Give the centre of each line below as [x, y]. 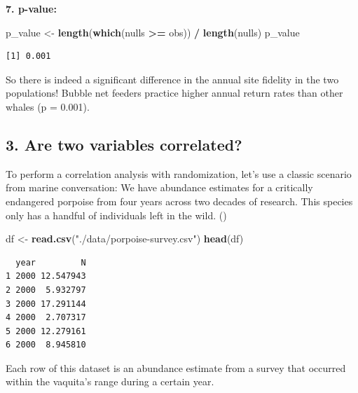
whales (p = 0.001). [48, 106]
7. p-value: [31, 8]
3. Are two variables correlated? [124, 144]
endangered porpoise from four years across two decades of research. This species [179, 201]
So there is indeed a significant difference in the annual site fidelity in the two [172, 79]
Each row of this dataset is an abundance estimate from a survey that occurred [176, 367]
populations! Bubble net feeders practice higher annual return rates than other [174, 93]
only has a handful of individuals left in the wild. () [116, 215]
